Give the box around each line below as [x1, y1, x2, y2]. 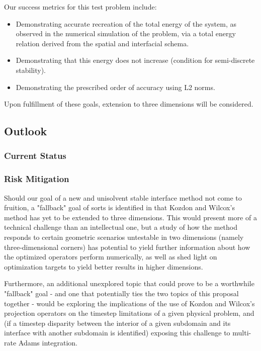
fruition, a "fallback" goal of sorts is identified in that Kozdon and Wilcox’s [4, 202, 235, 213]
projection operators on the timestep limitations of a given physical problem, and [4, 308, 254, 318]
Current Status [4, 149, 66, 162]
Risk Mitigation [4, 172, 69, 185]
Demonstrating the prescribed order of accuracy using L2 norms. [16, 81, 215, 92]
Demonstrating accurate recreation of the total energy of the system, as [16, 18, 236, 29]
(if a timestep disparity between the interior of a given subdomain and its [4, 317, 231, 328]
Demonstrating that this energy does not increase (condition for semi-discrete [16, 55, 255, 65]
